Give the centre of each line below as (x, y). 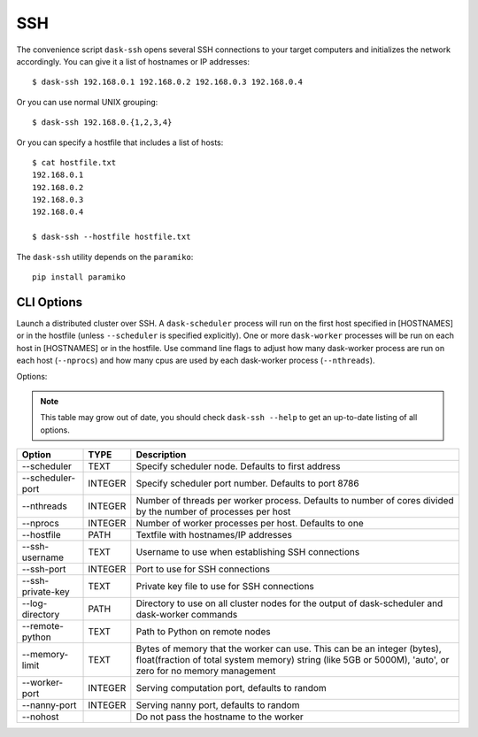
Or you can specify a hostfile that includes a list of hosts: (120, 142)
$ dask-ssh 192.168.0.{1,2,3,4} (102, 123)
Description (161, 455)
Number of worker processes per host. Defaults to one (250, 524)
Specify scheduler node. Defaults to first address (238, 466)
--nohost (40, 717)
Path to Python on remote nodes (203, 632)
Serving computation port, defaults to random (231, 688)
